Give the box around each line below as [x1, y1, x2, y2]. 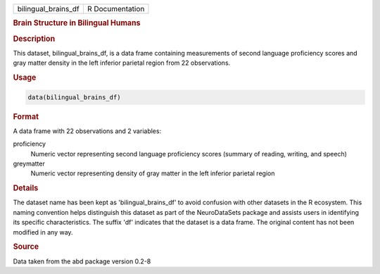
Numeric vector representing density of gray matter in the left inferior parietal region [30, 169, 275, 178]
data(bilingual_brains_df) [27, 93, 121, 101]
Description [13, 34, 56, 44]
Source [13, 242, 39, 251]
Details [13, 183, 39, 193]
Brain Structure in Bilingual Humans [13, 18, 141, 28]
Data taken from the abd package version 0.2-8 [13, 257, 151, 266]
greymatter [13, 159, 45, 168]
